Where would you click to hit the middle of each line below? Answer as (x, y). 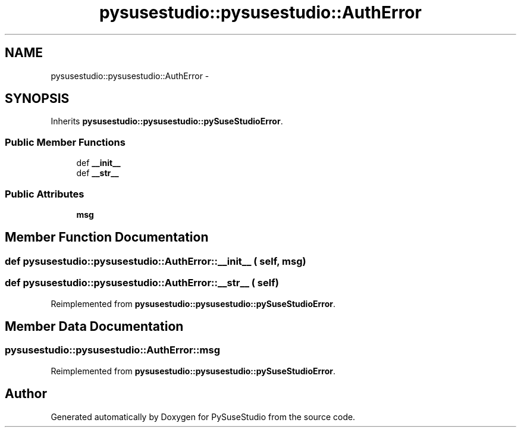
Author (26, 394)
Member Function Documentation (107, 237)
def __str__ (98, 173)
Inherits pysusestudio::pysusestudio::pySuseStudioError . (167, 121)
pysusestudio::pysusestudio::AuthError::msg (112, 350)
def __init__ (98, 163)
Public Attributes (45, 194)
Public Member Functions (65, 142)
